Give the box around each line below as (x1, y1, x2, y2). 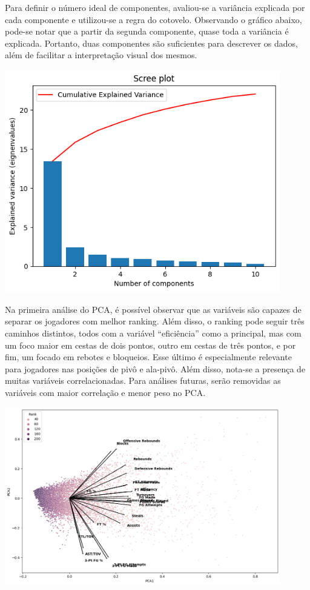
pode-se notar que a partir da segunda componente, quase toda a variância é (5, 25, 289, 38)
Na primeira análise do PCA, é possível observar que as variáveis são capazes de (5, 303, 302, 315)
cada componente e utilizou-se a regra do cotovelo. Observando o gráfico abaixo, (5, 13, 302, 25)
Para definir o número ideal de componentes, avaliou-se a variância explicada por (5, 1, 305, 13)
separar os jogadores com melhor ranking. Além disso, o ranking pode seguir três (5, 315, 305, 327)
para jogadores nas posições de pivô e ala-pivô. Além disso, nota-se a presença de (5, 362, 306, 375)
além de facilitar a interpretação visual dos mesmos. (5, 49, 197, 61)
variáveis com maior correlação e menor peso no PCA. (5, 386, 206, 398)
